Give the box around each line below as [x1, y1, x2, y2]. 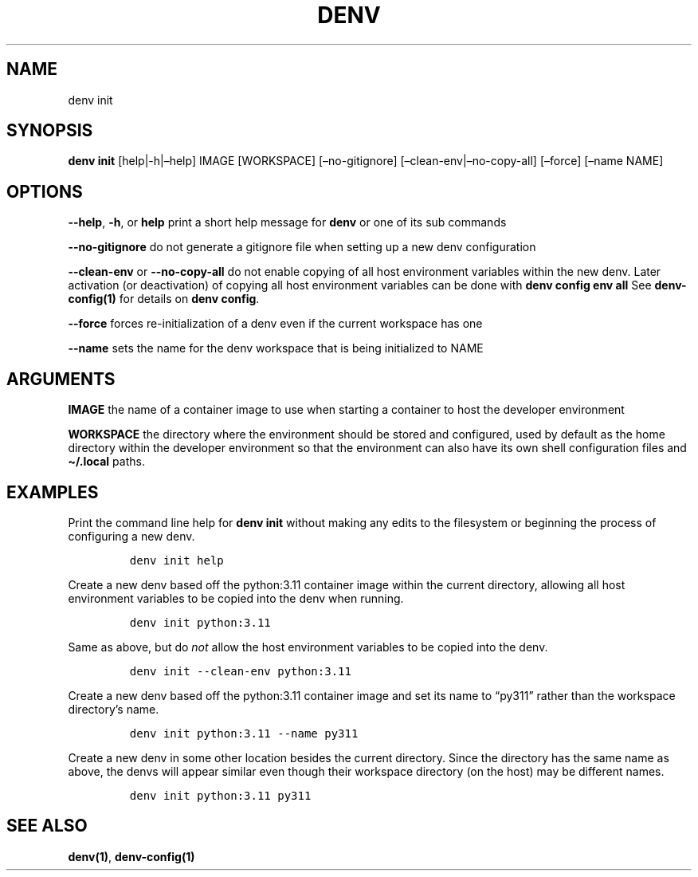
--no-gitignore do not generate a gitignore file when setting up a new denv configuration [68, 240, 536, 254]
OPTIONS [6, 181, 83, 202]
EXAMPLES [6, 482, 99, 502]
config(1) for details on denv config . [68, 292, 260, 306]
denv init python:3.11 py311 [129, 789, 312, 802]
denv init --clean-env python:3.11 [129, 664, 351, 678]
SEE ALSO [6, 816, 88, 836]
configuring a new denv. [68, 529, 195, 543]
